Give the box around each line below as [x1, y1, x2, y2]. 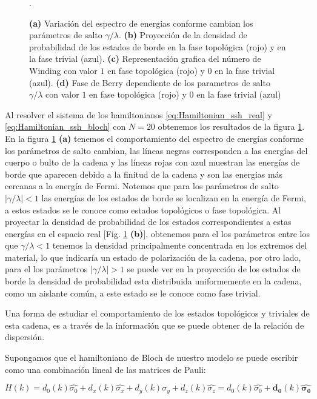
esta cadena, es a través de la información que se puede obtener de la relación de [5, 318, 304, 331]
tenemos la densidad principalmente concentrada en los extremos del [52, 239, 307, 252]
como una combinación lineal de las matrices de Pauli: [5, 363, 206, 375]
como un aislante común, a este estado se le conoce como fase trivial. [5, 286, 261, 299]
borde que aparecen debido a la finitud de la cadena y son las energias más [5, 167, 283, 180]
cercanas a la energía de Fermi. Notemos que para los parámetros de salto [5, 179, 279, 192]
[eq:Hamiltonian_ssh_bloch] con [5, 120, 126, 133]
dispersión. [5, 330, 45, 343]
